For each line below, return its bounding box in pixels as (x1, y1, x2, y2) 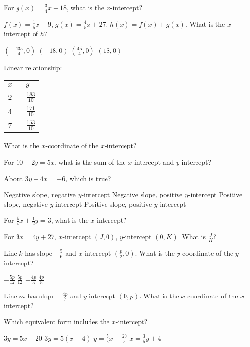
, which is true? (65, 173, 111, 183)
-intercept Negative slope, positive (81, 189, 183, 199)
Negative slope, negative (4, 189, 76, 199)
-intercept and (132, 156, 174, 166)
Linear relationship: (4, 62, 62, 72)
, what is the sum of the (54, 156, 126, 166)
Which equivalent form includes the (4, 316, 110, 327)
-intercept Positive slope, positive (53, 198, 152, 209)
